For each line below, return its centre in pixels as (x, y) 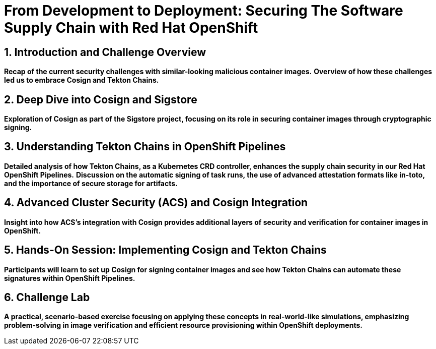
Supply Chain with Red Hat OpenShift (131, 28)
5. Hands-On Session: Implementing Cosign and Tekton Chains (165, 250)
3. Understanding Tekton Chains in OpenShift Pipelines (145, 147)
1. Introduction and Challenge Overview (105, 52)
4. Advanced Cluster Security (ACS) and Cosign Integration (156, 203)
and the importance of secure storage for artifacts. (91, 183)
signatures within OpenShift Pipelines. (70, 278)
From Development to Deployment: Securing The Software (204, 11)
